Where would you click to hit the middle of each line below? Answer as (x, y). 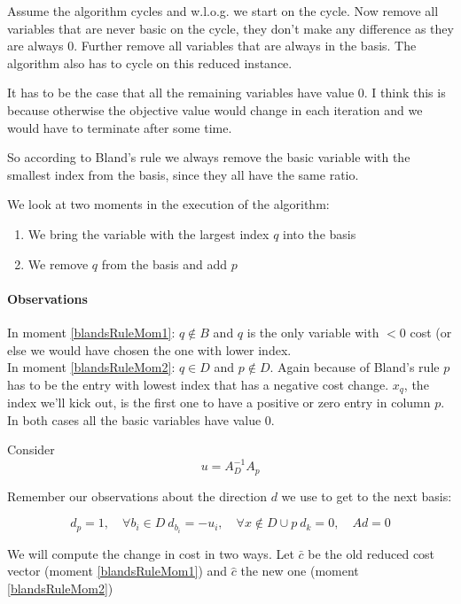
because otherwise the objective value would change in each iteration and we (215, 109)
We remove (58, 263)
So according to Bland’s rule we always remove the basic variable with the (209, 157)
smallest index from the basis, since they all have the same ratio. (183, 174)
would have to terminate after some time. (120, 127)
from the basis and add (164, 263)
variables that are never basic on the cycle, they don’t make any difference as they (230, 28)
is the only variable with (313, 332)
